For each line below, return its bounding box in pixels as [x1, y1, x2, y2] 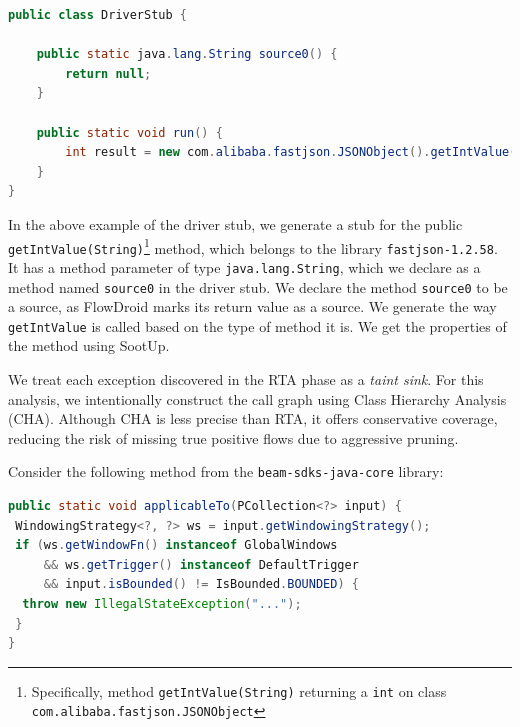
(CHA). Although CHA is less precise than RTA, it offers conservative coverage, [8, 408, 498, 429]
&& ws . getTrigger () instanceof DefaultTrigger [43, 557, 359, 572]
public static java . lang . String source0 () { [36, 47, 338, 62]
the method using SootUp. [8, 335, 170, 356]
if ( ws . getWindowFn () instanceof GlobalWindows [15, 538, 338, 553]
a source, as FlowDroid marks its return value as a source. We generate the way [8, 296, 497, 317]
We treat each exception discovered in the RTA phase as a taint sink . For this [8, 369, 484, 389]
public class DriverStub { [8, 8, 187, 22]
